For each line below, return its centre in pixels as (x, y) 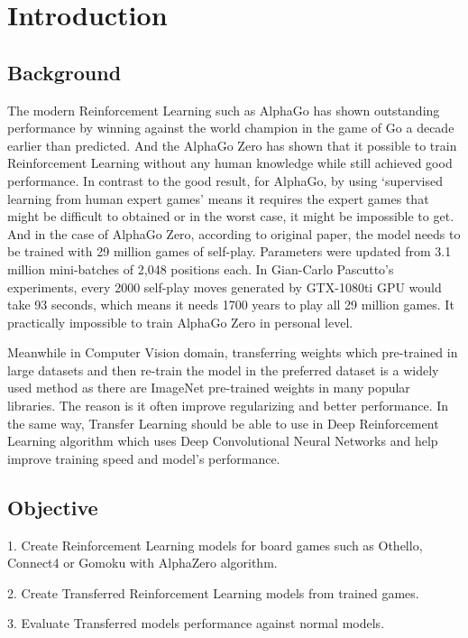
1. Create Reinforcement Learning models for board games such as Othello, (215, 545)
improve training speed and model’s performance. (144, 458)
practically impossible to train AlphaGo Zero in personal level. (180, 322)
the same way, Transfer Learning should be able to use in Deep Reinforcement (223, 423)
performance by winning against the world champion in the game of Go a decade (231, 128)
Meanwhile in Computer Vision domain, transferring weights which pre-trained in (233, 352)
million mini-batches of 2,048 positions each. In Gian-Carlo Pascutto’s (201, 268)
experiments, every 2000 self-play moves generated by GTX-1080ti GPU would (225, 287)
